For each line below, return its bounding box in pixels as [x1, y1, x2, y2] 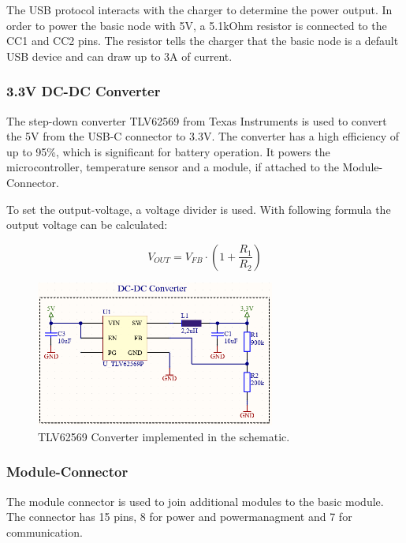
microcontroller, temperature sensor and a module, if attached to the [6, 159, 339, 175]
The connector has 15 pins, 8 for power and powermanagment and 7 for [6, 508, 352, 525]
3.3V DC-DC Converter [6, 81, 161, 101]
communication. [6, 523, 83, 540]
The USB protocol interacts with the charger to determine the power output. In [6, 2, 393, 17]
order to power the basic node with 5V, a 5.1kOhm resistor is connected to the [6, 17, 387, 33]
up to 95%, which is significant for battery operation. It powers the [6, 143, 330, 159]
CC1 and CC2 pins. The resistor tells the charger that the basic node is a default [6, 32, 399, 49]
